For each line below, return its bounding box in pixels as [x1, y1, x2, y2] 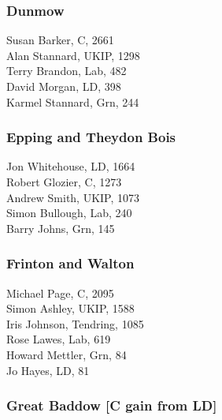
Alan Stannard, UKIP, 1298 [6, 47, 140, 63]
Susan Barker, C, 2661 [6, 32, 114, 48]
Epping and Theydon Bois [6, 127, 176, 147]
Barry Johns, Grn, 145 [6, 219, 115, 236]
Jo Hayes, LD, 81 [6, 362, 90, 378]
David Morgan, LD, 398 [6, 78, 121, 94]
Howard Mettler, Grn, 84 [6, 346, 127, 362]
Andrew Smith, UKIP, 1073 [6, 189, 140, 205]
